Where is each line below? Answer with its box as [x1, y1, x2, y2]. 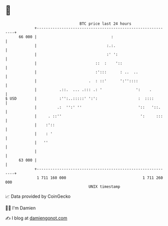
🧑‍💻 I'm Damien [5, 205, 36, 211]
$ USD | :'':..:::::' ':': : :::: [5, 96, 154, 101]
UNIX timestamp [88, 184, 121, 189]
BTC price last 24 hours [79, 21, 132, 26]
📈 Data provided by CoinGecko [5, 193, 71, 199]
